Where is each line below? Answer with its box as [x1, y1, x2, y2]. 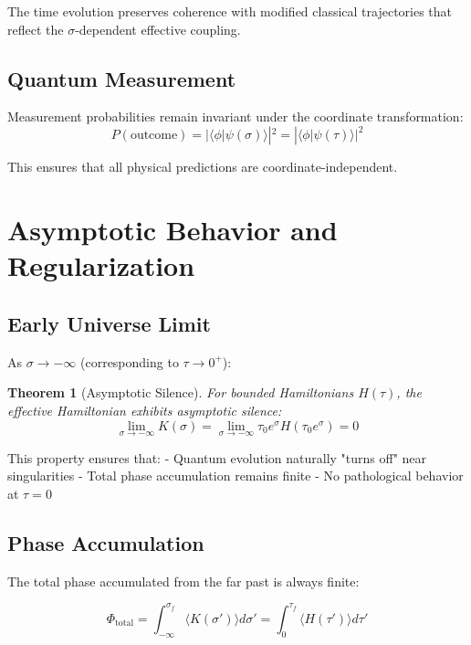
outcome [130, 129, 178, 143]
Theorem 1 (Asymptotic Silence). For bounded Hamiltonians [7, 383, 354, 402]
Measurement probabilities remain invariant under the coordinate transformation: [7, 107, 464, 126]
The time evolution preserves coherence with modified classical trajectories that [7, 2, 453, 20]
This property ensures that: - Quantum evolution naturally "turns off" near [7, 448, 427, 467]
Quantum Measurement [7, 64, 236, 92]
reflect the [7, 19, 64, 38]
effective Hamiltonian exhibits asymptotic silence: [7, 401, 282, 420]
